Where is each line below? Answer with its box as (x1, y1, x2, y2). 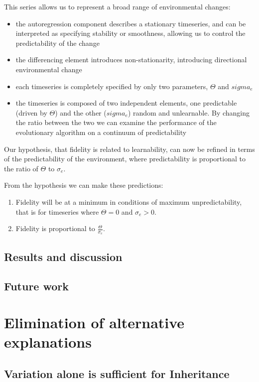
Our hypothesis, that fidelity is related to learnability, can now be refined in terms (4, 143, 255, 154)
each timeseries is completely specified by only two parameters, (15, 81, 208, 91)
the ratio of (4, 163, 38, 173)
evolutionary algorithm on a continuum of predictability (15, 127, 187, 137)
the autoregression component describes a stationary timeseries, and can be (15, 18, 246, 28)
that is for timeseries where (15, 206, 99, 217)
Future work (4, 278, 69, 293)
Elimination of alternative (4, 312, 185, 333)
